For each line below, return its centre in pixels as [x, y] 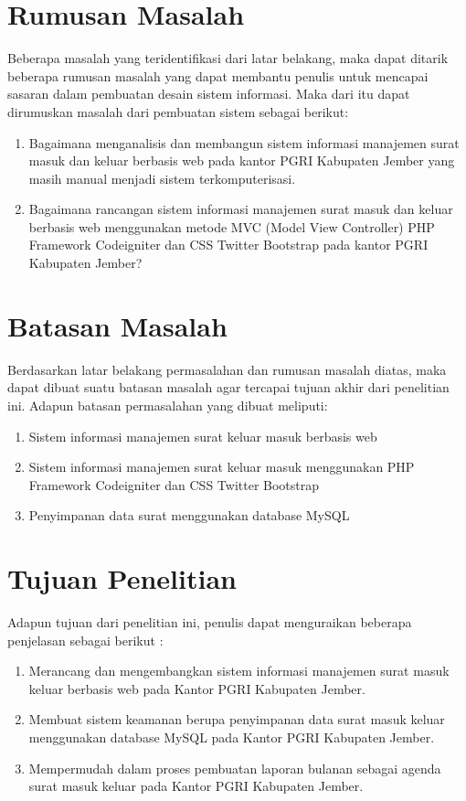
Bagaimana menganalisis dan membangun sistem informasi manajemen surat [244, 142]
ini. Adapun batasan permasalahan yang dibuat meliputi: [168, 405]
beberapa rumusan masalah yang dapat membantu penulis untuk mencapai [218, 75]
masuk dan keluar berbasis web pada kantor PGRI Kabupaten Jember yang [242, 160]
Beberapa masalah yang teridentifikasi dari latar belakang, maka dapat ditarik [228, 58]
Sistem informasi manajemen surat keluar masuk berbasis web [203, 436]
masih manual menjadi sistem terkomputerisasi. [162, 178]
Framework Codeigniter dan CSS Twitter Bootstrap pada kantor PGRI [228, 245]
